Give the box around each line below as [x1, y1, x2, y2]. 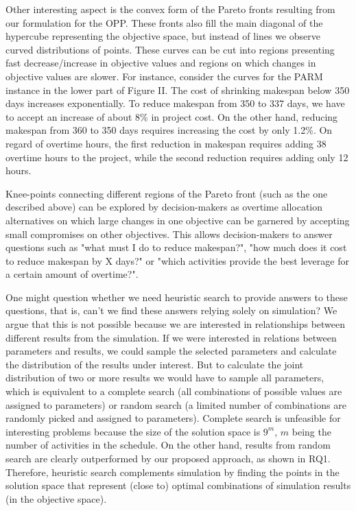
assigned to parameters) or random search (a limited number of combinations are [5, 397, 346, 412]
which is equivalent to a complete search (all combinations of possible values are [5, 384, 342, 399]
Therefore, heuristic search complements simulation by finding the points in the [5, 464, 340, 479]
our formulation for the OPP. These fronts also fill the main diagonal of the [5, 15, 323, 29]
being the [292, 424, 331, 438]
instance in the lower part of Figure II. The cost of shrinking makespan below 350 [5, 82, 350, 97]
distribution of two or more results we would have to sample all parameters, [5, 370, 324, 385]
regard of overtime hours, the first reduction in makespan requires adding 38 [5, 136, 327, 150]
